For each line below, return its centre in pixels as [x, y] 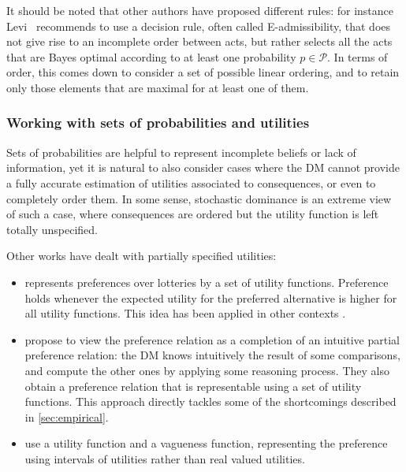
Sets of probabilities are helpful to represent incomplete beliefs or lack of [181, 152]
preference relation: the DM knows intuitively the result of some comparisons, [212, 355]
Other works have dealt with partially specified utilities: [142, 256]
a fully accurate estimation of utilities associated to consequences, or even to [191, 182]
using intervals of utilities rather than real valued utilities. [165, 458]
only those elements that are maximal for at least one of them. [158, 87]
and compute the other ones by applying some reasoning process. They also [207, 370]
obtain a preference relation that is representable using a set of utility [193, 386]
